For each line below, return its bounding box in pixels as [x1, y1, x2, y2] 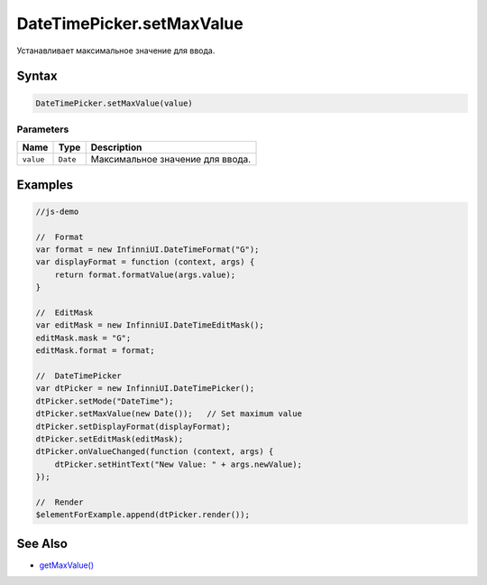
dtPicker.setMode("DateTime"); [35, 395, 175, 406]
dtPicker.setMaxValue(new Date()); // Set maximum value [35, 409, 302, 419]
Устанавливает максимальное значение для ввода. [16, 45, 216, 56]
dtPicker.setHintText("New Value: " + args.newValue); [54, 459, 302, 469]
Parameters [16, 123, 69, 135]
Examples [16, 177, 74, 192]
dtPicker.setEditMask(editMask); [35, 433, 184, 444]
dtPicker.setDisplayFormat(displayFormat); [35, 421, 232, 432]
